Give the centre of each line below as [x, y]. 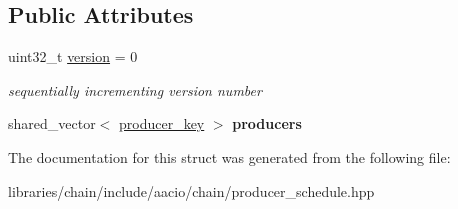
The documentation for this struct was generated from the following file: [229, 156]
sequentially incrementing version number [135, 89]
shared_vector [52, 123]
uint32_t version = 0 [73, 56]
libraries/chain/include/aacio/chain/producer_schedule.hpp [191, 190]
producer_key [161, 123]
